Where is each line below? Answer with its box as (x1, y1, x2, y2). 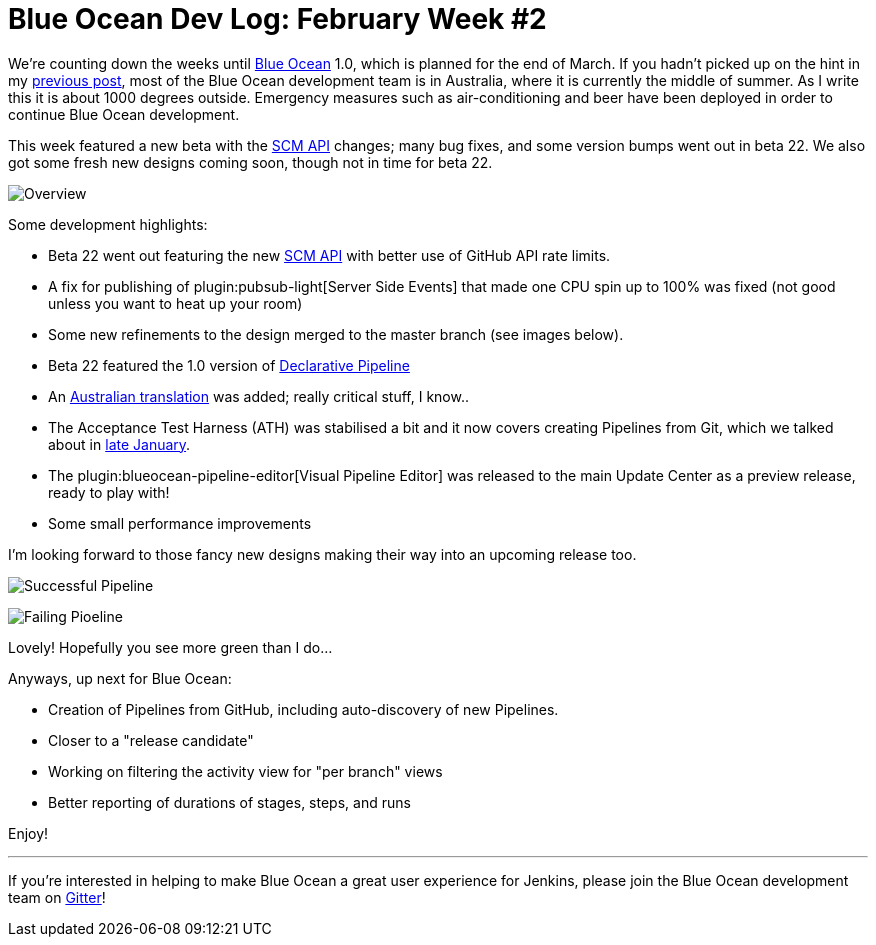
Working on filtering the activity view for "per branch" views (48, 762, 443, 780)
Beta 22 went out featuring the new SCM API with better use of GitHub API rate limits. (48, 246, 611, 264)
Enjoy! (8, 824, 49, 842)
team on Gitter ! (8, 888, 106, 906)
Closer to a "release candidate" (48, 731, 254, 749)
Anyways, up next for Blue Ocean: (8, 669, 232, 687)
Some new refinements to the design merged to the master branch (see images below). (48, 325, 624, 343)
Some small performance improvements (48, 514, 312, 532)
